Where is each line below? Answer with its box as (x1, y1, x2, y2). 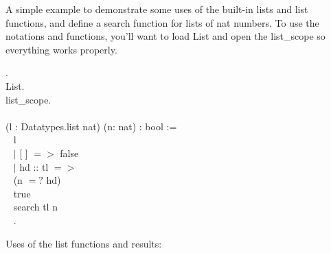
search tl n (13, 200, 58, 214)
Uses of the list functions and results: (5, 236, 162, 250)
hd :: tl (19, 159, 49, 173)
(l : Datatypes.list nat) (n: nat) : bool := (5, 119, 177, 133)
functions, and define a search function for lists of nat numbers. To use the (5, 15, 319, 29)
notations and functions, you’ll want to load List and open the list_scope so (5, 29, 326, 43)
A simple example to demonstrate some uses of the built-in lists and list (5, 2, 308, 16)
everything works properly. (5, 42, 117, 56)
